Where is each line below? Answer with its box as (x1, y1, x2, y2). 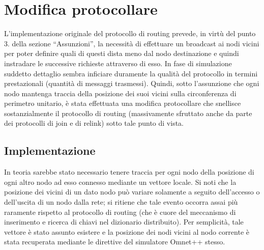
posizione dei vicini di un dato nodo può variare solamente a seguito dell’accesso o (4, 186, 260, 197)
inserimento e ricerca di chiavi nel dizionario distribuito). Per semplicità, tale (4, 216, 244, 227)
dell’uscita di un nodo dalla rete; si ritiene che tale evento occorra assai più (4, 197, 238, 207)
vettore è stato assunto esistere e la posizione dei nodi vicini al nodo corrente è (4, 226, 250, 237)
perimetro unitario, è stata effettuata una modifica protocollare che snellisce (4, 98, 241, 108)
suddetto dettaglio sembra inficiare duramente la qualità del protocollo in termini (4, 68, 258, 78)
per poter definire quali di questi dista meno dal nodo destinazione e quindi (4, 48, 239, 59)
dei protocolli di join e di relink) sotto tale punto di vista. (4, 118, 184, 128)
